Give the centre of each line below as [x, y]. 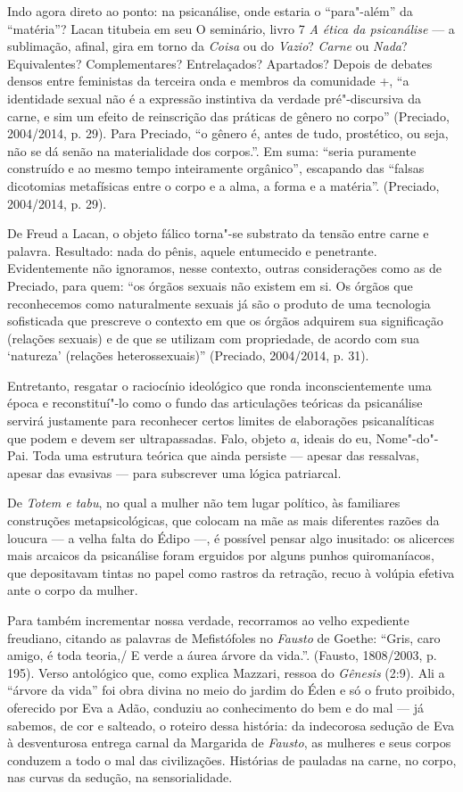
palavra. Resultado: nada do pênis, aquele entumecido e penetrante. [192, 250]
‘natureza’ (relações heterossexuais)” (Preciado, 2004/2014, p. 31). [188, 355]
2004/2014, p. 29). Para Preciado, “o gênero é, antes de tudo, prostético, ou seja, [228, 133]
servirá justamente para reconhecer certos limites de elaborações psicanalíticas [221, 421]
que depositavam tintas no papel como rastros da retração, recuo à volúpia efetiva [231, 572]
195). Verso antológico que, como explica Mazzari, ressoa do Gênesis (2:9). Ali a [226, 672]
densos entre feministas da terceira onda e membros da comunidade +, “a [208, 81]
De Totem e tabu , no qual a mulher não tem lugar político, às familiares [204, 503]
